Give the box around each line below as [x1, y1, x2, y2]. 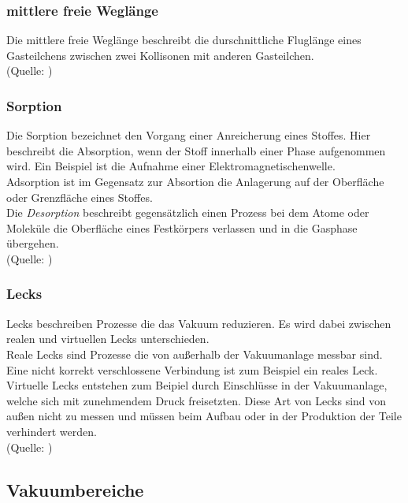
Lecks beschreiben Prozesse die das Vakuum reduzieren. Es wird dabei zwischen [6, 315, 391, 331]
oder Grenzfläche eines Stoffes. [6, 188, 153, 205]
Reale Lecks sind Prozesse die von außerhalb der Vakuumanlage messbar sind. [6, 345, 383, 362]
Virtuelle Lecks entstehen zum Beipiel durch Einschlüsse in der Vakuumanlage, [6, 377, 388, 393]
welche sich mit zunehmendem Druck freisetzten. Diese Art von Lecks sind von [6, 392, 387, 408]
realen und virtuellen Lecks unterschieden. [6, 330, 210, 347]
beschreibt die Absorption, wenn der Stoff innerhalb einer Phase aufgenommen [6, 142, 386, 158]
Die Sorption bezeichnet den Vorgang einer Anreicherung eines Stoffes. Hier [6, 127, 371, 143]
